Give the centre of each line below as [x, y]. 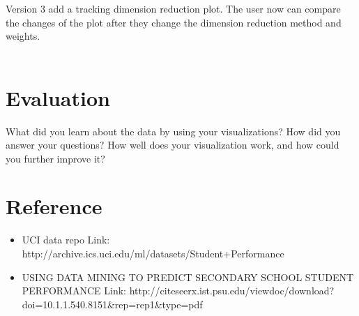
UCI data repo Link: [66, 240]
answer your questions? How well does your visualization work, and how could [173, 145]
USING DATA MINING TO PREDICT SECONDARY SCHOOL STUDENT [188, 277]
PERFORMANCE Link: [74, 291]
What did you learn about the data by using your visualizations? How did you [173, 131]
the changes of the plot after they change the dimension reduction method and [174, 22]
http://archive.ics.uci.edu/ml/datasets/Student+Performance [153, 253]
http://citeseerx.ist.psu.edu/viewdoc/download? [232, 291]
